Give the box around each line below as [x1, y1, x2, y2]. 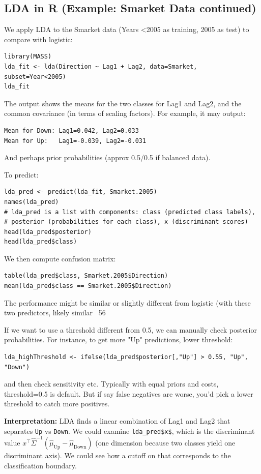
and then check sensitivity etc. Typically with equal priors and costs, [4, 378, 219, 389]
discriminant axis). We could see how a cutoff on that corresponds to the [4, 450, 231, 460]
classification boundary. [4, 460, 77, 470]
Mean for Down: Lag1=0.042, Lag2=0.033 [4, 127, 139, 134]
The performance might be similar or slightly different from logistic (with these [4, 297, 251, 308]
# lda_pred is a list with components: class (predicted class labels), [4, 208, 255, 216]
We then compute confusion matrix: [4, 253, 116, 263]
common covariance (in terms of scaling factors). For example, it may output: [4, 108, 246, 118]
